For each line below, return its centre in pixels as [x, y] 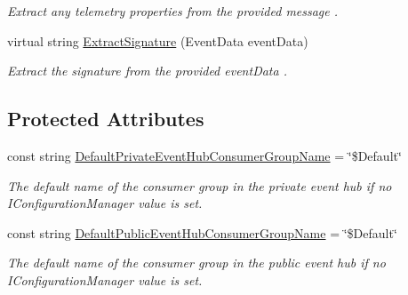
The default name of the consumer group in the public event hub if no [196, 263]
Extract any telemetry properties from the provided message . [173, 11]
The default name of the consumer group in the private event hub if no [200, 185]
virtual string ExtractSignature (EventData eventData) [158, 40]
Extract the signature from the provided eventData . [147, 71]
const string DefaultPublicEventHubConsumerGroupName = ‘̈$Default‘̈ [202, 232]
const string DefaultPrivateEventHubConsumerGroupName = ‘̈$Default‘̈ [204, 155]
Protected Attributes [106, 119]
